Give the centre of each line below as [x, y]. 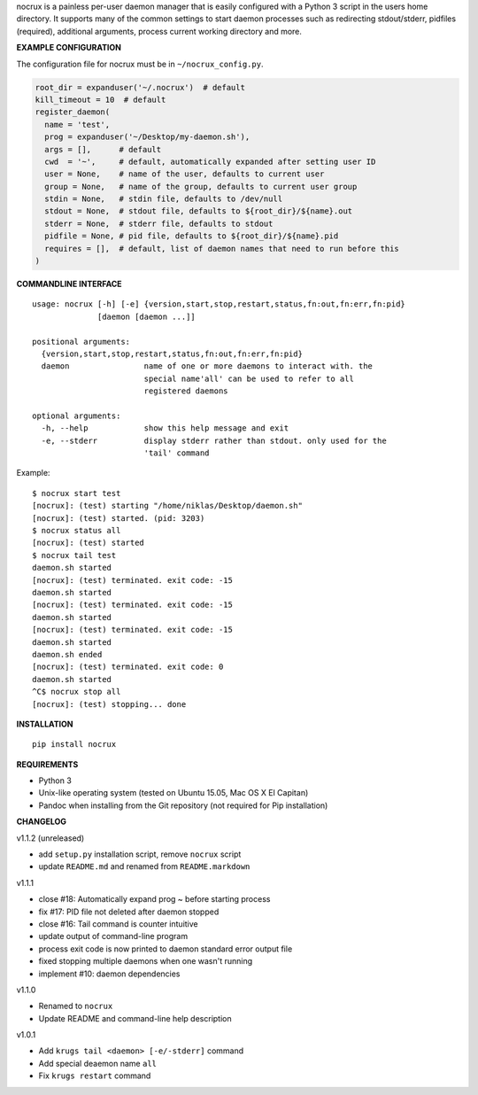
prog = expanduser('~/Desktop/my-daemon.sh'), [147, 137]
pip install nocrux [74, 745]
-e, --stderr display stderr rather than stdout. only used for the [214, 440]
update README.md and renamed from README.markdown [144, 866]
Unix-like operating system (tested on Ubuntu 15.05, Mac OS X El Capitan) [173, 793]
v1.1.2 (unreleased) [50, 838]
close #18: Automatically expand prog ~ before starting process [154, 899]
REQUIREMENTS [47, 764]
